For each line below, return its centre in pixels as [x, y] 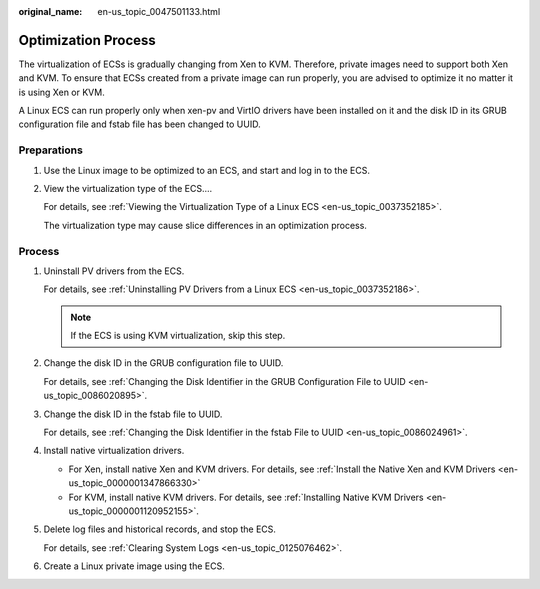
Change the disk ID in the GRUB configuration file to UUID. [163, 363]
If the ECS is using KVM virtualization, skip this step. [178, 336]
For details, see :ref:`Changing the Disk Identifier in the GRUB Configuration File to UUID [225, 381]
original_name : [50, 11]
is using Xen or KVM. [61, 92]
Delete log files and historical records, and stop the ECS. [160, 529]
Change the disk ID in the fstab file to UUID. [133, 414]
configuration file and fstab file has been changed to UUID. [139, 124]
